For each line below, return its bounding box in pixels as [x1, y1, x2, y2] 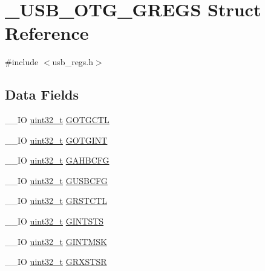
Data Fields [5, 85, 79, 104]
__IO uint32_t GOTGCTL [5, 113, 110, 126]
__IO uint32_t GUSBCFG [5, 174, 108, 187]
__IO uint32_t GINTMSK [5, 235, 107, 247]
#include [5, 56, 39, 68]
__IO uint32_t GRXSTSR [5, 255, 107, 268]
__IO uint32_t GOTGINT [5, 133, 108, 146]
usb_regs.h [52, 56, 94, 68]
